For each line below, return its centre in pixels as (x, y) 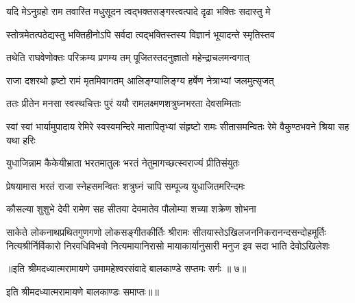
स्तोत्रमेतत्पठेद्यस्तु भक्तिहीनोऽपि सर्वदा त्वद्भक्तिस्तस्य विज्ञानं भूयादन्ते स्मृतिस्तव (140, 34)
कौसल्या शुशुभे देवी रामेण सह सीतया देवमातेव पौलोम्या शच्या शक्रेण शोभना (131, 209)
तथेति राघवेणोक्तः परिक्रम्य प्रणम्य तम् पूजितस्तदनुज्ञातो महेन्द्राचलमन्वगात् (128, 57)
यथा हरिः (21, 140)
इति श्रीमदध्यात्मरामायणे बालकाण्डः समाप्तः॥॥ (83, 291)
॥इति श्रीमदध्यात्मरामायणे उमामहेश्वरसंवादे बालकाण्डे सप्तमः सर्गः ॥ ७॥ (126, 268)
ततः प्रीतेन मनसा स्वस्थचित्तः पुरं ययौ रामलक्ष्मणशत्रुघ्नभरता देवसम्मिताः (124, 103)
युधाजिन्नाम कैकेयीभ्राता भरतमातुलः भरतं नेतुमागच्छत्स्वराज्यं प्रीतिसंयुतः (123, 163)
